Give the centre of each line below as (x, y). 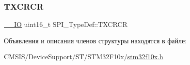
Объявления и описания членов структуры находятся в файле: (95, 40)
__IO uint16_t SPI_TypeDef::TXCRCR (66, 24)
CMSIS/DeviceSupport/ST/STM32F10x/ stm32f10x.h (84, 57)
